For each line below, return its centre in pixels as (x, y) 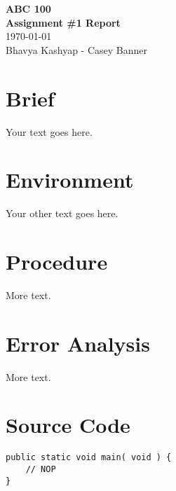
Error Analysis (78, 343)
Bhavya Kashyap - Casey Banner (77, 49)
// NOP (41, 470)
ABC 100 (28, 8)
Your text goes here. (49, 131)
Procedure (57, 261)
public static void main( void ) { (89, 458)
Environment (70, 180)
